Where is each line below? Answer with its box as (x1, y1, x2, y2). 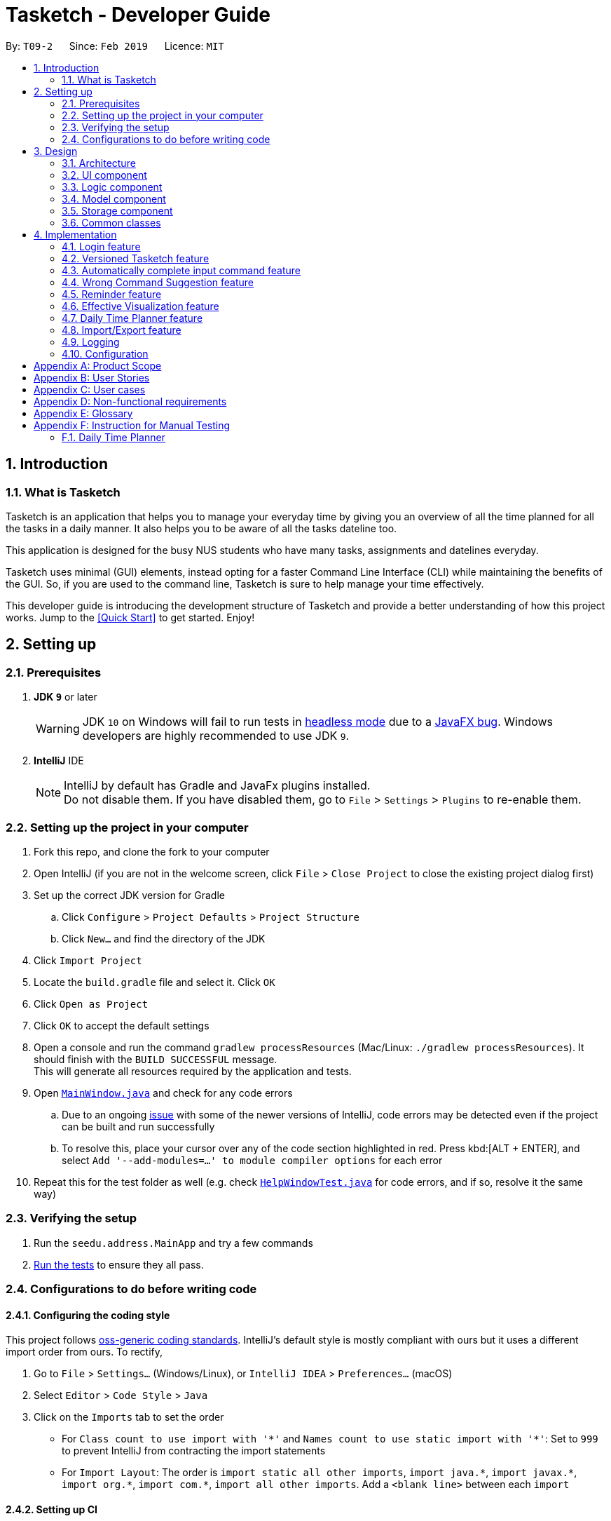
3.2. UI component (62, 168, 147, 181)
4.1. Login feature (62, 240, 141, 252)
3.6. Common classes (62, 216, 161, 229)
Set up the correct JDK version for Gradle (34, 888, 225, 901)
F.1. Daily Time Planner (62, 431, 165, 443)
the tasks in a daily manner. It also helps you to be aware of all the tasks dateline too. (6, 522, 397, 534)
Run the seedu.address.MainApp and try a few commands (34, 1236, 313, 1249)
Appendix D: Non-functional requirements (34, 395, 227, 407)
